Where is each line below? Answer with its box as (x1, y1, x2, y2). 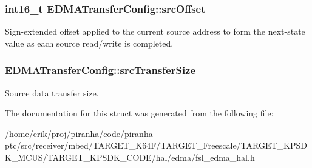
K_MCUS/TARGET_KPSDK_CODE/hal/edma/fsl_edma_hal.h (5, 151, 255, 163)
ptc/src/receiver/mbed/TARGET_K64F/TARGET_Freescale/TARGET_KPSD (5, 139, 307, 152)
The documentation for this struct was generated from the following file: (5, 107, 274, 119)
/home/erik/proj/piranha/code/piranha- (5, 127, 156, 139)
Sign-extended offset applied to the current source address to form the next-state (5, 25, 305, 38)
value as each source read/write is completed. (5, 36, 174, 49)
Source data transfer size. (5, 86, 99, 99)
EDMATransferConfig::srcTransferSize (5, 62, 196, 78)
